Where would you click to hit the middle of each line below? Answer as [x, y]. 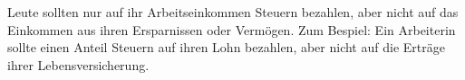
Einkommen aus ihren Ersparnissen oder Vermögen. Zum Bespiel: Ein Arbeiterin [232, 29]
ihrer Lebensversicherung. [78, 64]
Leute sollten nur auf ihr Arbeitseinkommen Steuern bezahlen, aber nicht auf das [233, 12]
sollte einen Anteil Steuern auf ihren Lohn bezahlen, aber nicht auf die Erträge [226, 47]
